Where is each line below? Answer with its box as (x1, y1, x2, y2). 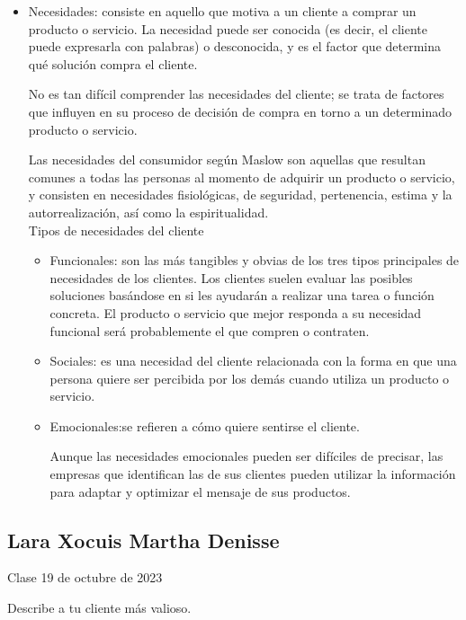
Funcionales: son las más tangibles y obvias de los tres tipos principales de (49, 251, 460, 270)
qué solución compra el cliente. (28, 54, 198, 73)
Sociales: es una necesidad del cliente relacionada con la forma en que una (49, 351, 457, 370)
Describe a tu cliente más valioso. (7, 598, 192, 617)
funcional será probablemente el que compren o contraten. (49, 321, 370, 340)
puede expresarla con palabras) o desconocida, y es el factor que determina (28, 37, 442, 56)
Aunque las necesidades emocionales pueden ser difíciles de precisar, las (49, 447, 444, 465)
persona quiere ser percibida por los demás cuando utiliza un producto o (49, 368, 450, 387)
